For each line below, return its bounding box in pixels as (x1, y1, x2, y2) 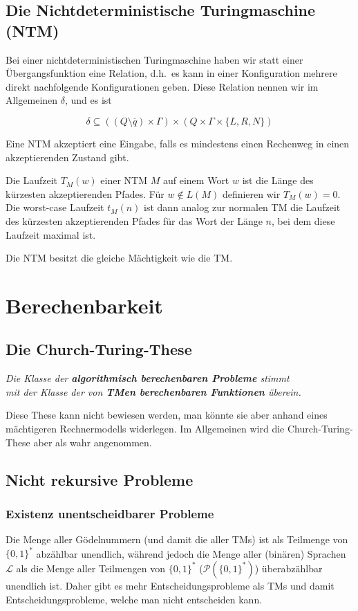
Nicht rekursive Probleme (6, 468, 194, 490)
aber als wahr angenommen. (33, 435, 152, 449)
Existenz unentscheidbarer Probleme (6, 504, 214, 522)
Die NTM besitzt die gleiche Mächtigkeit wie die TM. (6, 250, 233, 265)
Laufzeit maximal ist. (6, 227, 96, 241)
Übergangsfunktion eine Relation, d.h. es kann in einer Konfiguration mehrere (6, 66, 337, 80)
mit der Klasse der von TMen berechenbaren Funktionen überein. (6, 384, 301, 399)
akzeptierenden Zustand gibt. (6, 149, 129, 164)
